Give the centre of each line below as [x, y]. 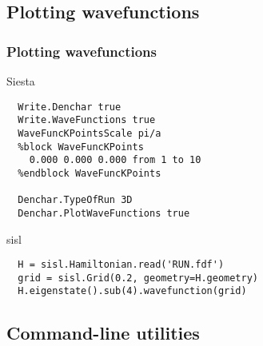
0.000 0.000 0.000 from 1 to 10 [115, 160]
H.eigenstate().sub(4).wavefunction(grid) [132, 291]
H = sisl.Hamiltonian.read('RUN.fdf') [121, 265]
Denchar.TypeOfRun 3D [75, 200]
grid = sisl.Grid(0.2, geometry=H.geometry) [138, 278]
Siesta [21, 81]
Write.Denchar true [70, 107]
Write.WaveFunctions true [87, 120]
